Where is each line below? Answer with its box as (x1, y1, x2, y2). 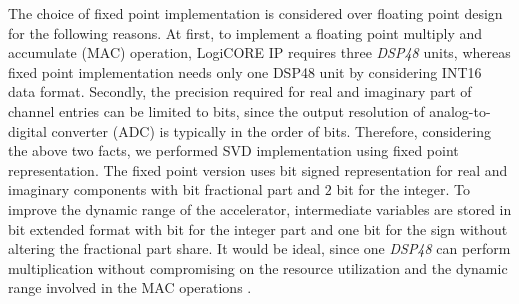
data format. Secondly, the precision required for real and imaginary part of (8, 81, 472, 102)
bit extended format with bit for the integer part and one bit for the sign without (8, 218, 508, 239)
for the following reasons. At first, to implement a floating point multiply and (8, 22, 483, 43)
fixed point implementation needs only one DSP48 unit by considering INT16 (8, 61, 482, 82)
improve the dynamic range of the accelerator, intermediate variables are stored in (8, 198, 512, 219)
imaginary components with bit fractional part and (8, 179, 321, 200)
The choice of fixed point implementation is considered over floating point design (8, 3, 503, 23)
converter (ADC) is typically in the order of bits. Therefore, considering (51, 120, 491, 141)
